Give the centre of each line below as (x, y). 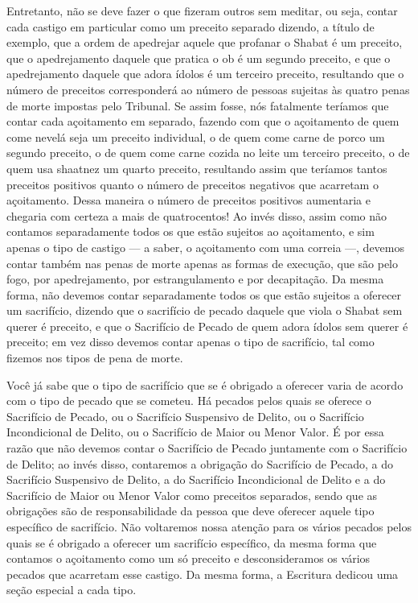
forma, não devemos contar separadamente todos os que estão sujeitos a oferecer (204, 294)
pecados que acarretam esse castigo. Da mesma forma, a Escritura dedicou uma (203, 574)
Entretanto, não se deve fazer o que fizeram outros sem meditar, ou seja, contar (202, 10)
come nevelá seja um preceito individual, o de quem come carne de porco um (196, 136)
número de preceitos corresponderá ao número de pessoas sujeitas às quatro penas (208, 89)
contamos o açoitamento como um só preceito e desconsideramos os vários (189, 558)
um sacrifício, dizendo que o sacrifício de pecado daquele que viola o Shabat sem (205, 310)
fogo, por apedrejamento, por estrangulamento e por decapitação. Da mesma (195, 279)
